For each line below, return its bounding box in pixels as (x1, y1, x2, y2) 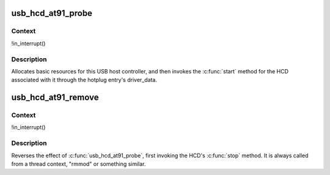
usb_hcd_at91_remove (11, 92, 99, 103)
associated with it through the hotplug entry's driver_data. (11, 76, 157, 84)
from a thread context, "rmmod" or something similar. (11, 160, 146, 168)
